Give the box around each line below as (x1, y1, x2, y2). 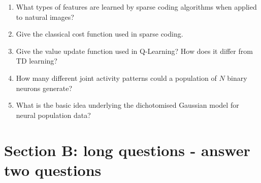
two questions (4, 159, 102, 180)
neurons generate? (16, 82, 73, 93)
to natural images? (16, 11, 74, 22)
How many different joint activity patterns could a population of (16, 72, 217, 83)
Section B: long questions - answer (4, 139, 250, 160)
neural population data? (16, 109, 91, 120)
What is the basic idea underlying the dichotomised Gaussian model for (16, 100, 239, 110)
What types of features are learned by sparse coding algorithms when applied (16, 2, 257, 12)
